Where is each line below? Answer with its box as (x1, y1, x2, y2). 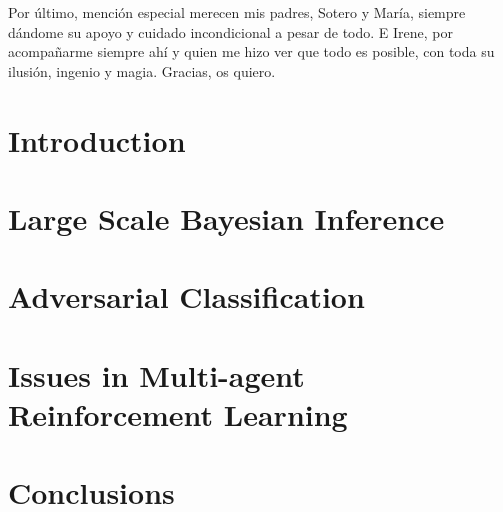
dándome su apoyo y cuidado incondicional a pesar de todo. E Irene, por (8, 21, 454, 42)
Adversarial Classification (8, 276, 365, 317)
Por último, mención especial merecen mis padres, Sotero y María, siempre (8, 2, 466, 22)
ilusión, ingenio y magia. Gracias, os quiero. (8, 60, 276, 81)
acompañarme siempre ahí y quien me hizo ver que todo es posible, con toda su (8, 41, 495, 62)
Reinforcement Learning (8, 393, 348, 434)
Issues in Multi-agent (8, 354, 305, 395)
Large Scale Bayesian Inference (8, 197, 445, 238)
